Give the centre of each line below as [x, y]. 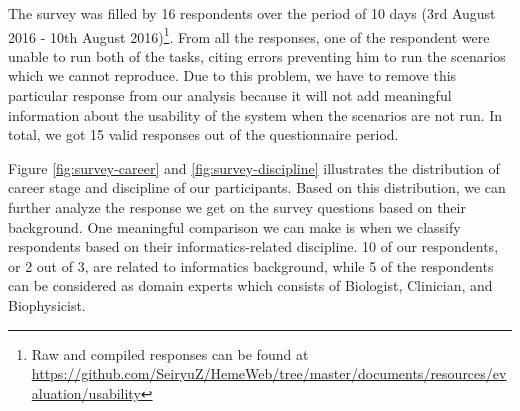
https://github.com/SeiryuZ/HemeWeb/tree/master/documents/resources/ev [269, 373]
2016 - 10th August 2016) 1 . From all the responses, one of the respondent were [249, 35]
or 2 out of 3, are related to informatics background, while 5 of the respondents [251, 265]
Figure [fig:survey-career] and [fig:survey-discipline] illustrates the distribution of [254, 167]
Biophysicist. [47, 304]
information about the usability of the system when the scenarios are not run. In [255, 114]
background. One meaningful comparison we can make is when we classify [234, 226]
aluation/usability [86, 392]
